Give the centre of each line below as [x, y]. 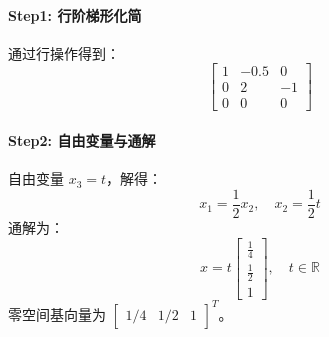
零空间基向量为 [57, 313]
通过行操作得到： [64, 52]
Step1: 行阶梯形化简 [75, 14]
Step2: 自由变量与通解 [82, 140]
